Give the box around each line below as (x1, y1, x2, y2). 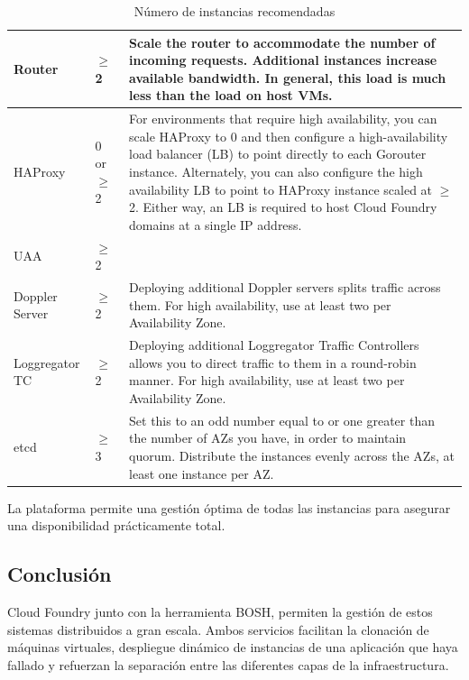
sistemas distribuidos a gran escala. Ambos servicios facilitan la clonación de (7, 620, 429, 639)
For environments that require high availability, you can (129, 109, 437, 128)
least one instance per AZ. (129, 464, 274, 482)
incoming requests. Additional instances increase (129, 51, 437, 69)
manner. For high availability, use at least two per (129, 371, 405, 390)
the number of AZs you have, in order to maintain (129, 428, 407, 447)
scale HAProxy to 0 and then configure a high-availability (129, 126, 448, 145)
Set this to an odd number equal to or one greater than (129, 410, 435, 429)
